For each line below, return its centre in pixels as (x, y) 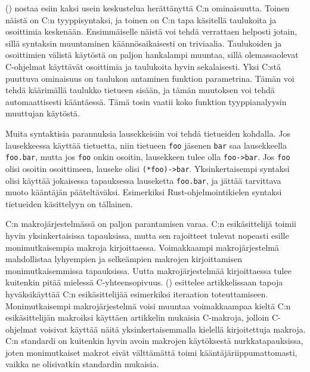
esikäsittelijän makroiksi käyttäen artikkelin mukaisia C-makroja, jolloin (137, 317)
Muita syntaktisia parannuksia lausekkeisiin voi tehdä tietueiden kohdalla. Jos (148, 133)
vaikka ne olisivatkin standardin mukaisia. (82, 364)
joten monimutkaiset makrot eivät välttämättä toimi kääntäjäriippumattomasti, (151, 352)
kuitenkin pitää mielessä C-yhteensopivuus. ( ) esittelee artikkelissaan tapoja (144, 282)
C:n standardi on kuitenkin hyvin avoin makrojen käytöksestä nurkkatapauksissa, (154, 341)
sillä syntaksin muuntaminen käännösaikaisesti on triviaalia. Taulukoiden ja (144, 43)
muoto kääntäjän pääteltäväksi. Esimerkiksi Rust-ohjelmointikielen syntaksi (144, 192)
